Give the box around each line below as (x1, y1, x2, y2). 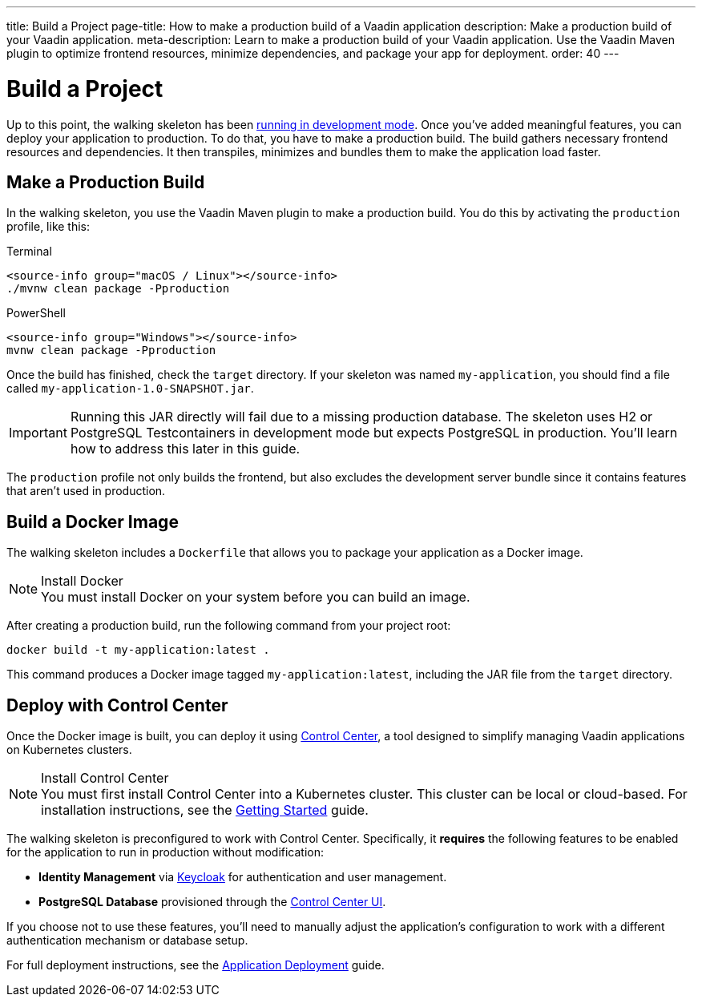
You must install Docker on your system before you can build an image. (41, 589, 470, 606)
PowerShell (6, 306, 66, 320)
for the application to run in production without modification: (6, 845, 325, 860)
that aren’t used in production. (6, 484, 166, 498)
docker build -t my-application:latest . (6, 643, 270, 657)
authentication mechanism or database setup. (6, 933, 248, 948)
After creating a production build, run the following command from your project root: (6, 618, 451, 633)
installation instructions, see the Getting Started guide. (41, 802, 369, 819)
